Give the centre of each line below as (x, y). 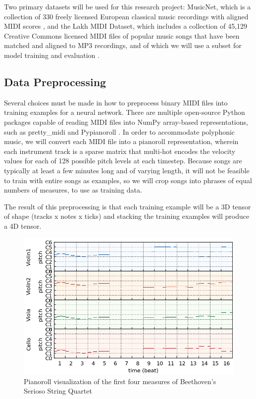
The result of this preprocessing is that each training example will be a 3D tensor (128, 206)
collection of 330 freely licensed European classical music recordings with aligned (126, 16)
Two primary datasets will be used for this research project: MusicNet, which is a (128, 6)
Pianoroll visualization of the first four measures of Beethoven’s (120, 381)
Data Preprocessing (55, 81)
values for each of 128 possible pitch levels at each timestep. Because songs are (123, 161)
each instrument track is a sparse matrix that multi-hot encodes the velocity (120, 151)
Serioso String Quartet (58, 391)
